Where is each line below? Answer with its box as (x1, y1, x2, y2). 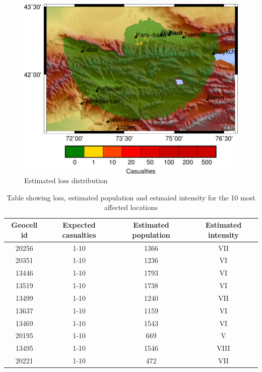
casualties (62, 229, 96, 240)
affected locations (104, 202, 158, 212)
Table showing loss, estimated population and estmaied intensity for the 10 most (7, 192, 255, 202)
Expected (62, 220, 96, 230)
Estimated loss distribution (24, 175, 108, 186)
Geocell (11, 220, 38, 230)
